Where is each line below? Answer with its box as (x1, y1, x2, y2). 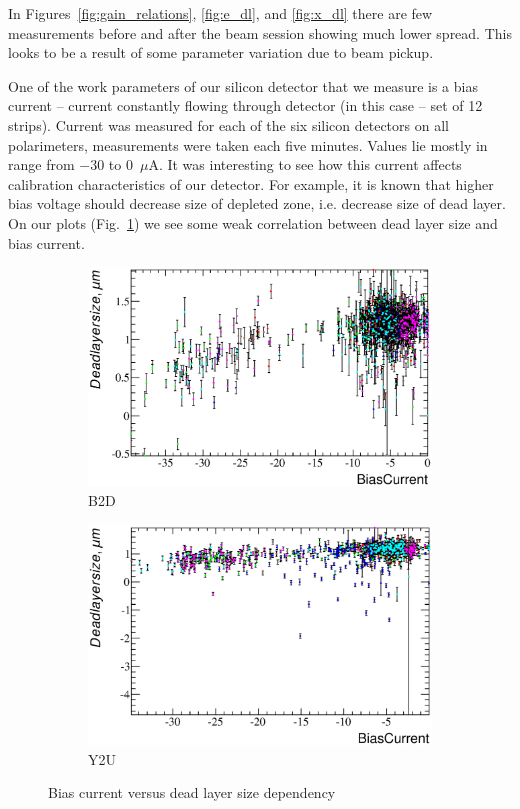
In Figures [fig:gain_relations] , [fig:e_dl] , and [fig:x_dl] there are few (8, 3, 433, 23)
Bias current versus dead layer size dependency (48, 782, 336, 803)
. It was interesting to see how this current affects (158, 154, 462, 175)
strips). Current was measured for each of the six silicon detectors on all (8, 114, 449, 135)
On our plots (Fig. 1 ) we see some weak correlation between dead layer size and (8, 212, 498, 233)
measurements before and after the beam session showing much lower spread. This (8, 22, 512, 43)
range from (8, 154, 75, 175)
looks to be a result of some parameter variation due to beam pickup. (8, 42, 434, 63)
